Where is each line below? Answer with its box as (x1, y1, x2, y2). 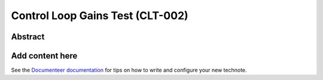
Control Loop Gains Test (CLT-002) (11, 9, 188, 22)
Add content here (11, 51, 78, 61)
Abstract (11, 32, 45, 42)
